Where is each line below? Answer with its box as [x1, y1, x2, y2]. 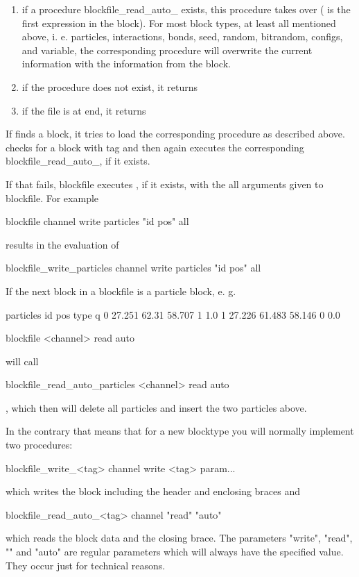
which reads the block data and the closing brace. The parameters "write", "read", [6, 530, 353, 545]
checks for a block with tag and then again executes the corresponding [6, 140, 304, 154]
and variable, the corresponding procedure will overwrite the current [21, 42, 313, 57]
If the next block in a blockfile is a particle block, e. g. [6, 283, 236, 298]
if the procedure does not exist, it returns [21, 79, 198, 94]
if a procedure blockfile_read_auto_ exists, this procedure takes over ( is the [21, 2, 351, 16]
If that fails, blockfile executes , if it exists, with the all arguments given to [6, 176, 324, 191]
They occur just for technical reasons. [6, 558, 166, 572]
